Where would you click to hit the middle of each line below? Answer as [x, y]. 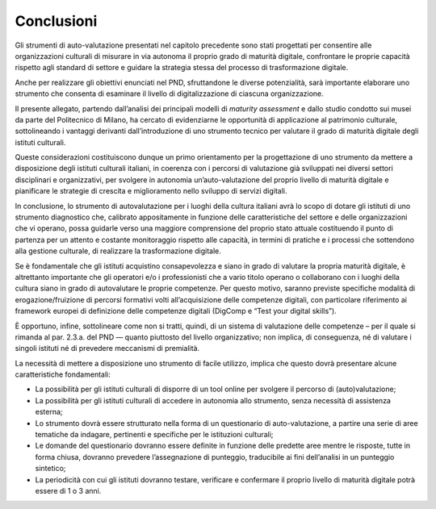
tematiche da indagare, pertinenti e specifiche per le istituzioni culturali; [154, 435]
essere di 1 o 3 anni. [68, 491]
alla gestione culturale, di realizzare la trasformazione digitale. [118, 251]
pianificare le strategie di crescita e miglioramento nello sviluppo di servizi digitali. [151, 191]
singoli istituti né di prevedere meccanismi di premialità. [107, 348]
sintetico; [50, 469]
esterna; [49, 412]
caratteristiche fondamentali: [63, 374]
